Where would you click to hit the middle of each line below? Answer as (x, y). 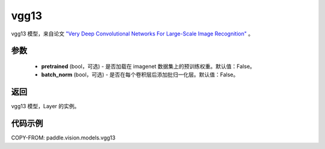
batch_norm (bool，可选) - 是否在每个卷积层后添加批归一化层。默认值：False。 (140, 74)
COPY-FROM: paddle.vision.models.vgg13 (63, 138)
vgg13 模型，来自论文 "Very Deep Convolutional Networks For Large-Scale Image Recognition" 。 (132, 34)
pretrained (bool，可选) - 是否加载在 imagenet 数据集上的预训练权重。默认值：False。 (148, 66)
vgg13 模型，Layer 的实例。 (45, 106)
